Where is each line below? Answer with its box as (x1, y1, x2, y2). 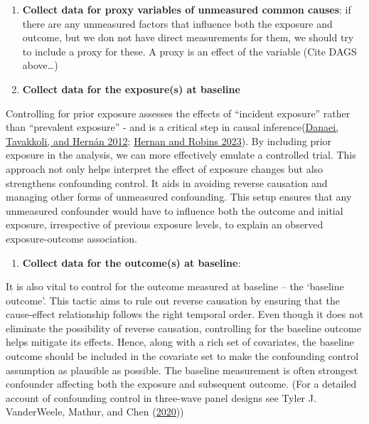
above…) (22, 58, 58, 73)
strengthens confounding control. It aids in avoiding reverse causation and (6, 175, 328, 190)
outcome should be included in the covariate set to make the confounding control (6, 349, 359, 364)
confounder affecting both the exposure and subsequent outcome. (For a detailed (6, 376, 357, 391)
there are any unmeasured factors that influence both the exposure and (22, 16, 333, 31)
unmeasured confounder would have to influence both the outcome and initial (6, 203, 343, 218)
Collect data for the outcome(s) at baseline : (22, 255, 241, 270)
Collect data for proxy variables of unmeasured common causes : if (22, 2, 351, 16)
